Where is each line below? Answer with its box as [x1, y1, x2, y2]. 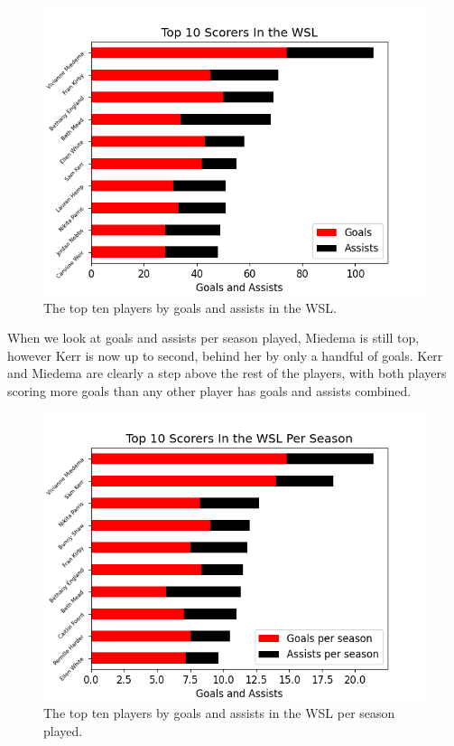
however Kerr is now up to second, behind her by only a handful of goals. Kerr [7, 345, 443, 364]
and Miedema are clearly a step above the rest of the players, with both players [7, 364, 447, 382]
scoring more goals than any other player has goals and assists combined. [7, 381, 412, 400]
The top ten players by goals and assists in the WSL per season [43, 704, 395, 722]
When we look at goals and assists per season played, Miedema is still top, [7, 328, 420, 347]
